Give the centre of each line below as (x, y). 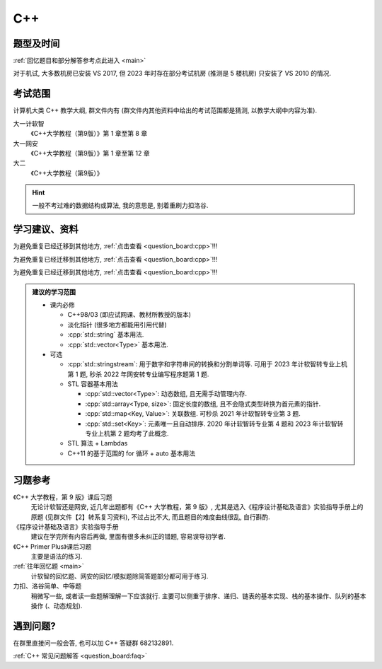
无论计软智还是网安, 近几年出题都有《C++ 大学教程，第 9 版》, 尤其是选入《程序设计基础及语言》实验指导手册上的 (197, 507)
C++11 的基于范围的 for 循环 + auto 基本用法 (132, 453)
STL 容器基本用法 (93, 384)
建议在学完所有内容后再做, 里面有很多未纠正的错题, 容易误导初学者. (128, 537)
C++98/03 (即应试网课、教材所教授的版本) (129, 315)
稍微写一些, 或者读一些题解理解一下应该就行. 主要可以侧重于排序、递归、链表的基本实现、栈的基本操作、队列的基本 (198, 596)
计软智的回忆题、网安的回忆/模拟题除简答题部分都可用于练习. (120, 576)
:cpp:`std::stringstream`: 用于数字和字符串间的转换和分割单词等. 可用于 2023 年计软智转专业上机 (208, 364)
